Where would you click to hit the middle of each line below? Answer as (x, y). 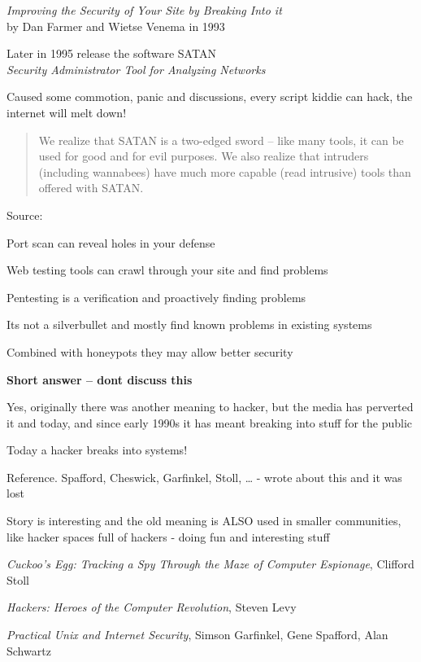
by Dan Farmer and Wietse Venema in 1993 (116, 26)
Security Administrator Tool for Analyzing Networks (136, 69)
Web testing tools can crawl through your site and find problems (167, 270)
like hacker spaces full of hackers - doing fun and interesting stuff (168, 536)
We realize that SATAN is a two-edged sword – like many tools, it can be (221, 140)
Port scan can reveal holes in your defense (111, 242)
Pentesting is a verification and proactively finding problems (156, 297)
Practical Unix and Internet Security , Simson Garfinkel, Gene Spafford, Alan (197, 635)
